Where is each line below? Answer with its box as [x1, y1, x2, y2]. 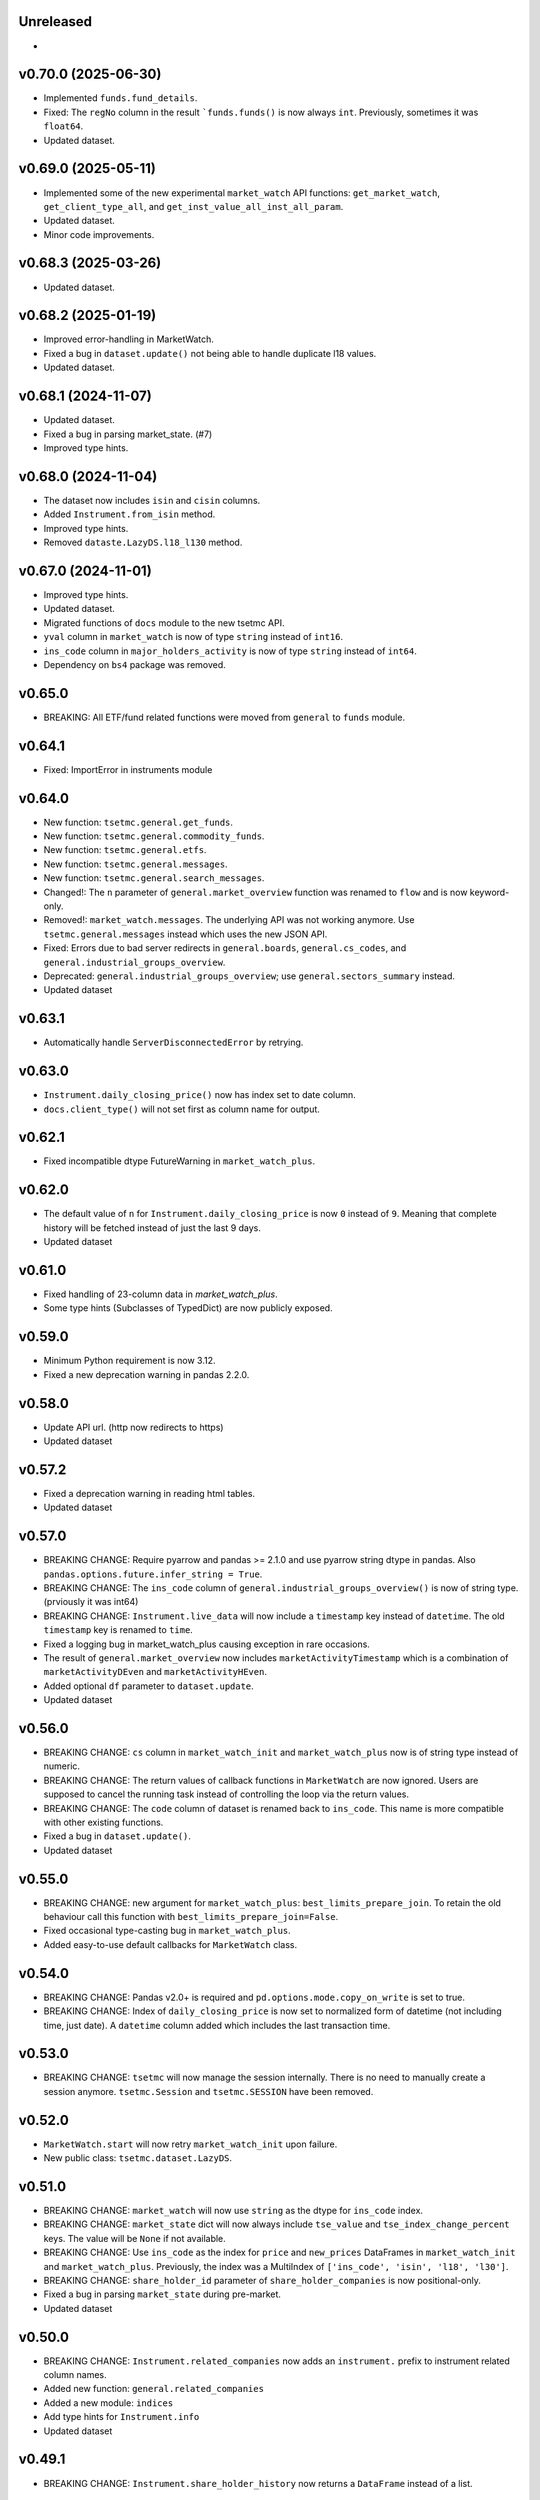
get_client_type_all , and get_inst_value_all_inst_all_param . [43, 200, 344, 212]
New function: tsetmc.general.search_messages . [43, 872, 265, 884]
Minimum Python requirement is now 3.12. [43, 1355, 216, 1367]
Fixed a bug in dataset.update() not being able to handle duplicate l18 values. [43, 347, 377, 359]
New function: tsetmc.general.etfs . [43, 844, 207, 856]
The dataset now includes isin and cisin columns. [43, 494, 261, 506]
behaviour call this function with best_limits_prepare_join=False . [43, 1911, 339, 1923]
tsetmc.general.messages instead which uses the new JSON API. [43, 928, 328, 940]
